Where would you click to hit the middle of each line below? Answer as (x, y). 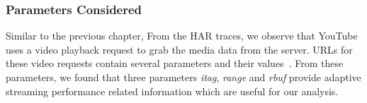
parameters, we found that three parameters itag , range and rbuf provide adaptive (183, 77)
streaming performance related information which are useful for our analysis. (172, 91)
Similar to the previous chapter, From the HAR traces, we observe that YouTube (182, 36)
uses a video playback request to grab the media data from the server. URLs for (179, 49)
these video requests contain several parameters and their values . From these (175, 63)
